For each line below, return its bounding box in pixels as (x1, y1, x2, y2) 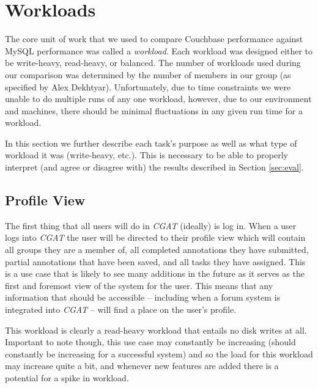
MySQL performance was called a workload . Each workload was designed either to (5, 44, 313, 57)
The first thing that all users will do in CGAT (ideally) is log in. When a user (5, 219, 297, 232)
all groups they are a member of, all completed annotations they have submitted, (5, 243, 309, 256)
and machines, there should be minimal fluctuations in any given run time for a (5, 104, 303, 117)
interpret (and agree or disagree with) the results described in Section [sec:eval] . (5, 161, 304, 174)
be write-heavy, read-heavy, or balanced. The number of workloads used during (5, 56, 301, 69)
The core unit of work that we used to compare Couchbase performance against (5, 32, 303, 45)
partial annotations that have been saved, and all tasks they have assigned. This (5, 255, 306, 268)
